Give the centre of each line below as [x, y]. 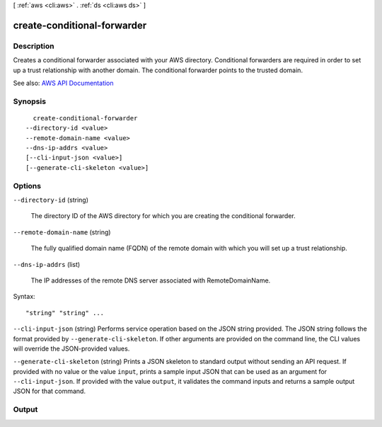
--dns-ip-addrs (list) [47, 264]
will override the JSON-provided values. [71, 348]
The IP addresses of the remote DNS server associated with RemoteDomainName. [151, 280]
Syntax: [24, 297]
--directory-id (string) [51, 200]
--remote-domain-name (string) [62, 232]
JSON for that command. [50, 391]
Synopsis [29, 101]
